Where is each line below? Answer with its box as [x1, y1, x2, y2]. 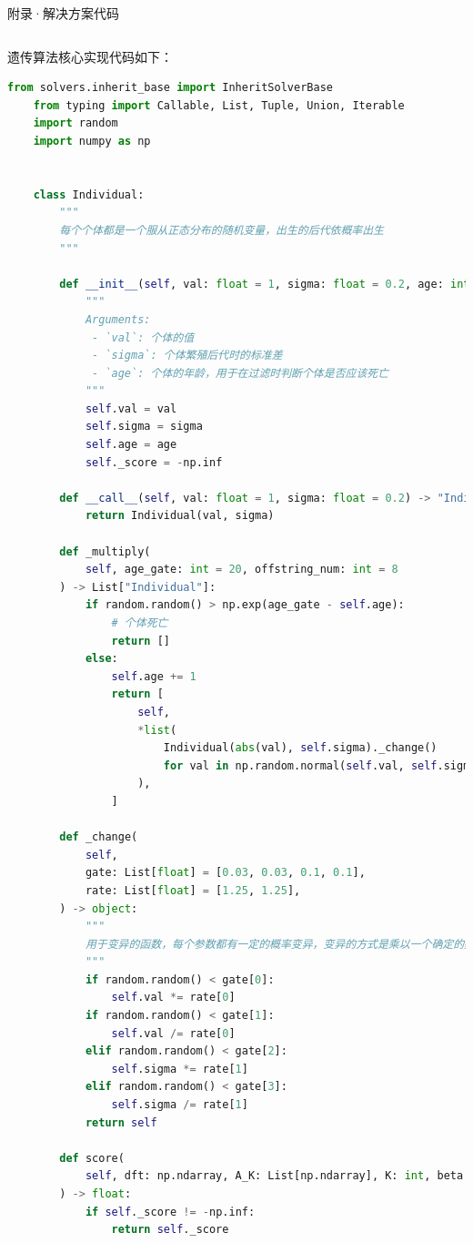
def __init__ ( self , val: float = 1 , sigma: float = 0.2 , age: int [59, 277, 470, 290]
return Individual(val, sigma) [85, 509, 275, 523]
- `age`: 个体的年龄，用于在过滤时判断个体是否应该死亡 [92, 366, 389, 380]
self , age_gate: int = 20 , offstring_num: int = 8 [85, 563, 398, 576]
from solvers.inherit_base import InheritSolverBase [7, 81, 333, 95]
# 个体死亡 [111, 616, 168, 629]
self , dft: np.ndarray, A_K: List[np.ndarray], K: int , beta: [85, 1169, 470, 1183]
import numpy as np [33, 134, 151, 148]
